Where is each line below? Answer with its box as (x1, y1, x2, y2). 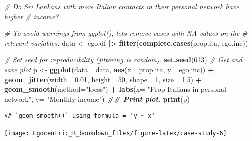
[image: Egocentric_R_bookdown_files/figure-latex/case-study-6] (4, 129, 227, 137)
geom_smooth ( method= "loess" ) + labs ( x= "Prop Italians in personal (4, 84, 226, 94)
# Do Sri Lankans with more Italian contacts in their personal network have (4, 1, 239, 11)
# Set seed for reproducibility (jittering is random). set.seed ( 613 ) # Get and (4, 54, 243, 65)
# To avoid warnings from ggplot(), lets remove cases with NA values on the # (4, 28, 248, 38)
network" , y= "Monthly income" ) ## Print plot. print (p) (4, 93, 190, 104)
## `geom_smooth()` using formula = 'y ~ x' (4, 112, 155, 120)
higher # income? (4, 11, 59, 21)
